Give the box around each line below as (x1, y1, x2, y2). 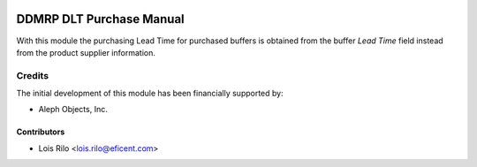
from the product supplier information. (16, 47, 156, 57)
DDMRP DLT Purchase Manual (16, 11, 185, 27)
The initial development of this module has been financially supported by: (16, 88, 284, 99)
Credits (16, 69, 49, 81)
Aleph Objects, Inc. (38, 104, 108, 115)
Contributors (16, 126, 65, 137)
